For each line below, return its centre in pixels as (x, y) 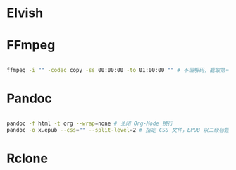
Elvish (25, 13)
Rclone (27, 158)
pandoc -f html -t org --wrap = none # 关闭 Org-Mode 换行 (90, 123)
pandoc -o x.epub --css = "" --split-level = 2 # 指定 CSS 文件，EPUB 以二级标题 (118, 130)
